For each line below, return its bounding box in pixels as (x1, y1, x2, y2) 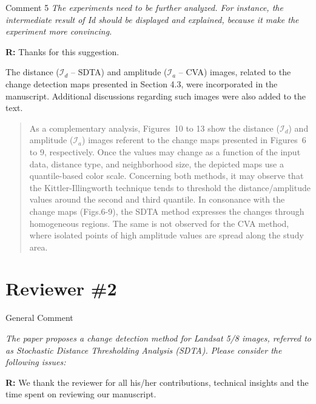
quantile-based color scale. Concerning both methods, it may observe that (29, 169, 304, 182)
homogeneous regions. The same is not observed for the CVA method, (29, 217, 289, 229)
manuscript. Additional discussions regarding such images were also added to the (5, 89, 306, 102)
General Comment (5, 311, 73, 324)
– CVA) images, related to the (178, 66, 291, 78)
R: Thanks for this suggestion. (5, 45, 119, 58)
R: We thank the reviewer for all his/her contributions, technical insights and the (5, 375, 309, 388)
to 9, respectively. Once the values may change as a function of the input (29, 145, 301, 158)
